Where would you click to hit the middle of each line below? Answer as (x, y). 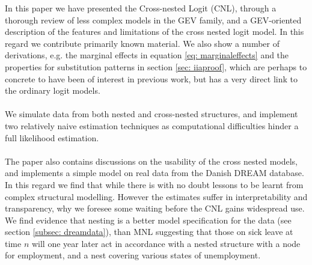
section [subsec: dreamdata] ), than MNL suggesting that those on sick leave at (149, 232)
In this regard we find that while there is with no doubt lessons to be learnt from (154, 184)
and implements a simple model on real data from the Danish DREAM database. (154, 173)
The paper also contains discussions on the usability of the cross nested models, (151, 161)
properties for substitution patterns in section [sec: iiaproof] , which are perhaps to (156, 66)
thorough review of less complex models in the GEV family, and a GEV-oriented (153, 20)
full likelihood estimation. (52, 137)
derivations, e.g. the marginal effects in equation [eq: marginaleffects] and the (147, 55)
